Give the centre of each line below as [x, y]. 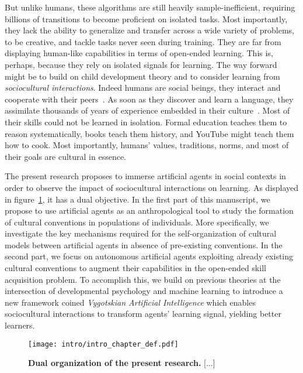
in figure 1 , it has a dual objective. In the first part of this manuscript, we [137, 199]
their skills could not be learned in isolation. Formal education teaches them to [146, 122]
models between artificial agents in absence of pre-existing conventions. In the [144, 244]
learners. [20, 325]
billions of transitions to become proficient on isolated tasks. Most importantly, [146, 18]
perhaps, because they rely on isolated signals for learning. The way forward [141, 64]
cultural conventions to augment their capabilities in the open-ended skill [135, 268]
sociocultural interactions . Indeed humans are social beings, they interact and [143, 88]
